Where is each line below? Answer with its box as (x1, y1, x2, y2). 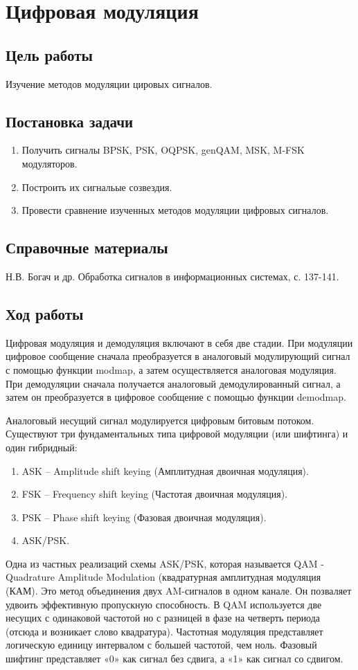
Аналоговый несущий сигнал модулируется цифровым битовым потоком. (6, 413, 314, 427)
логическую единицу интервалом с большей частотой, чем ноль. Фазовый (6, 637, 317, 652)
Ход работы (6, 302, 84, 324)
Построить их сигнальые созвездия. (21, 179, 172, 194)
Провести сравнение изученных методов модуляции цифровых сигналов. (21, 203, 329, 217)
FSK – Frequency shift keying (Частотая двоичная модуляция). (21, 487, 288, 501)
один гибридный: (6, 440, 78, 454)
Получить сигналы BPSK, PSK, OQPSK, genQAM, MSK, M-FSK (21, 143, 305, 157)
